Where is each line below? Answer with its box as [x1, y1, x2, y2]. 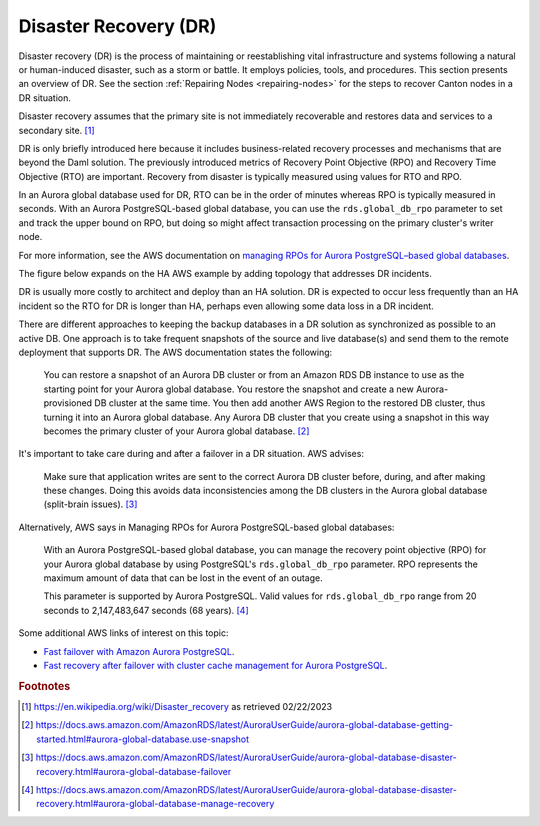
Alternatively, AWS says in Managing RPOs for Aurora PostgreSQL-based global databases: [18, 521, 395, 533]
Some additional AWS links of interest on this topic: [18, 627, 229, 639]
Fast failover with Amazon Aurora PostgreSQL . [43, 645, 235, 657]
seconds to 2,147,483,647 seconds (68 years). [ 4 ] [43, 604, 249, 616]
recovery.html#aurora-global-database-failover [36, 765, 232, 777]
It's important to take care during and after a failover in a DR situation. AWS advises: [18, 448, 365, 460]
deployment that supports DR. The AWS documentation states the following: [18, 346, 333, 358]
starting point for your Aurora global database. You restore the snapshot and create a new [43, 383, 414, 395]
